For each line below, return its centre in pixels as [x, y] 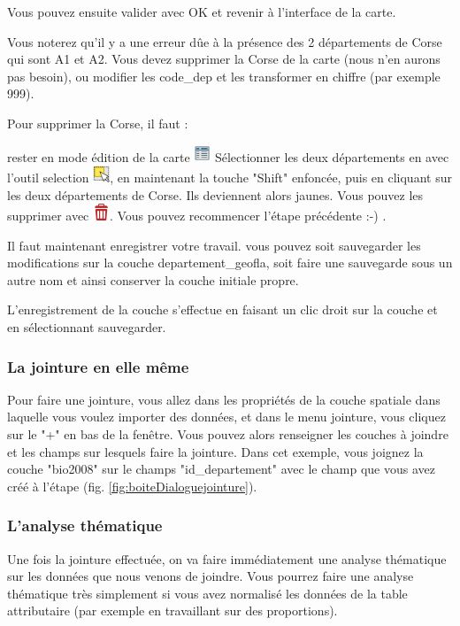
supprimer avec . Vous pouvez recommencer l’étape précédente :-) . [197, 216]
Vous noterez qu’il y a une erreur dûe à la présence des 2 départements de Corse [225, 41]
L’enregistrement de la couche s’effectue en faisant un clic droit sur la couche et [222, 309]
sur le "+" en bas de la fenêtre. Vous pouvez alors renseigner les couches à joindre [228, 433]
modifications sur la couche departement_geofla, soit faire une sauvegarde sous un [230, 263]
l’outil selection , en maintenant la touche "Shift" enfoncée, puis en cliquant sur [230, 177]
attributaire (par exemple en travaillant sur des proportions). [172, 611]
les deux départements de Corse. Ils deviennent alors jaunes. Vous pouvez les [215, 194]
